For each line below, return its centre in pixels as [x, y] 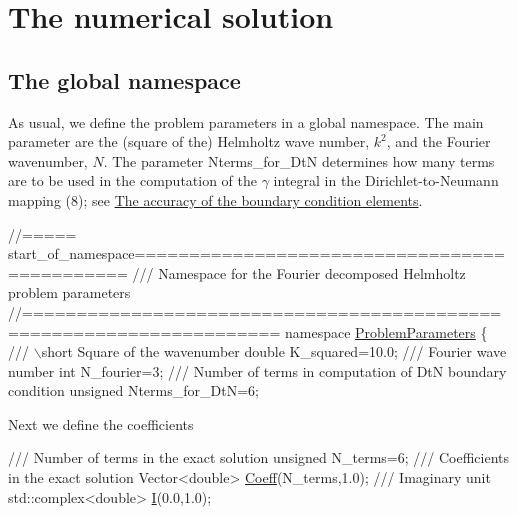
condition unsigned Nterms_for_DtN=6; [133, 390]
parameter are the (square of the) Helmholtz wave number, [189, 141]
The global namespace [124, 79]
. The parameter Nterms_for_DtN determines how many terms [299, 160]
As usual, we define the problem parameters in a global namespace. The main [246, 121]
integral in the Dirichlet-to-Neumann [386, 180]
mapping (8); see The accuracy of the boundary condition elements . [215, 199]
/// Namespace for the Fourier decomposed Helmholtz [299, 272]
